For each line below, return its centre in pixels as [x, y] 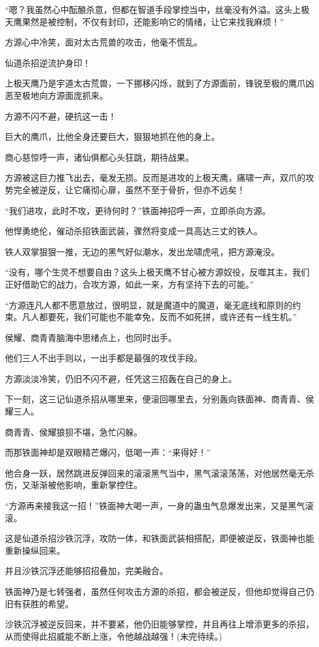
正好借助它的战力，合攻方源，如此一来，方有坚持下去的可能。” [129, 284]
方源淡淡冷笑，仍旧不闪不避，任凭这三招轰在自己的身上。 [121, 378]
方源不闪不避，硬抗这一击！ [61, 116]
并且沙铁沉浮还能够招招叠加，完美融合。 [86, 571]
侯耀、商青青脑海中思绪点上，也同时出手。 [91, 337]
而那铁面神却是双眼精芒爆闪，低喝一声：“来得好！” [108, 452]
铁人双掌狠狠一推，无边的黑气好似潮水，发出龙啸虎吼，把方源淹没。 [142, 251]
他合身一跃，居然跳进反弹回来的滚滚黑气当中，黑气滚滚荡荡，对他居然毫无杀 [159, 473]
